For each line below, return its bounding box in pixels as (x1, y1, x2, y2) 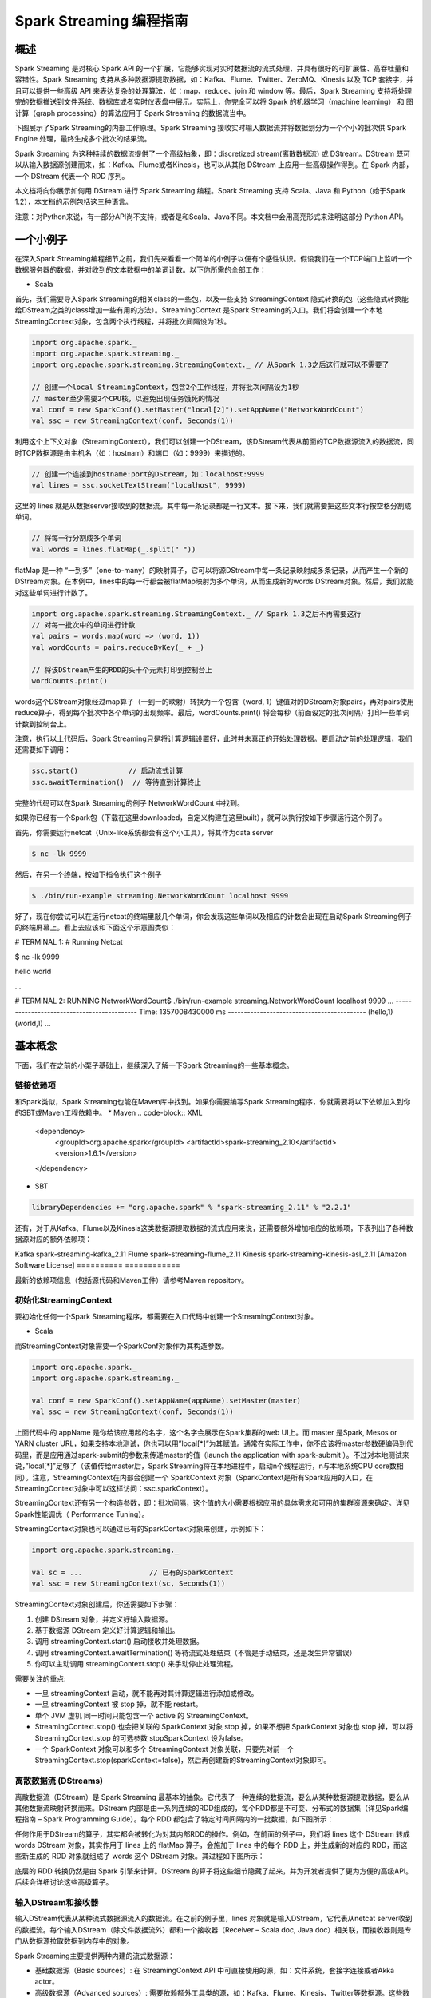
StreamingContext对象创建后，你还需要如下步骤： (14, 1599, 180, 1610)
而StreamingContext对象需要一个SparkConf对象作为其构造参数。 (14, 1341, 229, 1351)
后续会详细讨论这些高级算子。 (14, 1877, 113, 1887)
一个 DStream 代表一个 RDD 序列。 (14, 171, 129, 181)
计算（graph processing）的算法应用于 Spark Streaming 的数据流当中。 (14, 108, 251, 117)
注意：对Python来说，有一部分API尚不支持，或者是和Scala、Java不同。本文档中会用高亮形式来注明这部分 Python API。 (14, 212, 409, 221)
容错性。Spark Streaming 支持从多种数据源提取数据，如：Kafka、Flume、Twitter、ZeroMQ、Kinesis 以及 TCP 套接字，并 (14, 74, 414, 84)
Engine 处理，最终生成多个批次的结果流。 (14, 134, 152, 144)
